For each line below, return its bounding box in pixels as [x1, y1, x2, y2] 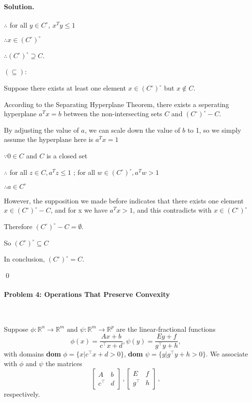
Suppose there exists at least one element [4, 83, 126, 93]
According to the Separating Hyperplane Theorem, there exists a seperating [4, 99, 229, 109]
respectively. [4, 388, 40, 399]
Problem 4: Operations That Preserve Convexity [4, 289, 170, 299]
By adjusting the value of [4, 124, 79, 135]
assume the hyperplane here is [4, 134, 94, 144]
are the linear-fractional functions [116, 324, 216, 334]
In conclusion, [4, 254, 45, 264]
